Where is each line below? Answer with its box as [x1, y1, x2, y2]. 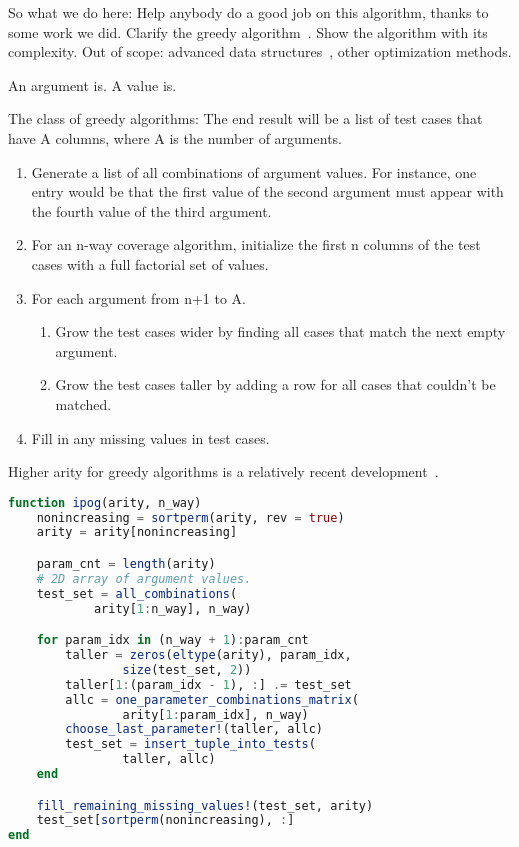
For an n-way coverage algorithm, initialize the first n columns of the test [31, 234, 481, 255]
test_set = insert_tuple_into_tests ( [65, 737, 316, 752]
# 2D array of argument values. [36, 571, 252, 586]
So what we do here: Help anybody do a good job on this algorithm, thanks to [8, 2, 489, 22]
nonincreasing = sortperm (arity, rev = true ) [36, 510, 345, 525]
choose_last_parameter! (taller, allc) [65, 722, 324, 737]
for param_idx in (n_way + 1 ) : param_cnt [36, 633, 309, 648]
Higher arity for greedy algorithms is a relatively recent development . [8, 461, 439, 482]
